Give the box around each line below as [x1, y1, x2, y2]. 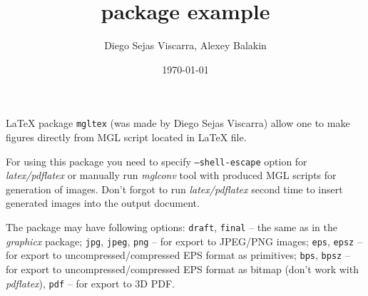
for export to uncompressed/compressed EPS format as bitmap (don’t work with [6, 261, 359, 276]
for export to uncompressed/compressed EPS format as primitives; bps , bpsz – [6, 247, 350, 262]
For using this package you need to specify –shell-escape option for [6, 153, 307, 168]
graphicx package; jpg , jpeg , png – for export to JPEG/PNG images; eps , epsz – [6, 233, 362, 248]
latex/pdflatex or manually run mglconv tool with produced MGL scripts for [6, 168, 337, 183]
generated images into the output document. [6, 195, 200, 210]
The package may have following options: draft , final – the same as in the [6, 220, 337, 234]
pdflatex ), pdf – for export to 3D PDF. [6, 275, 175, 290]
